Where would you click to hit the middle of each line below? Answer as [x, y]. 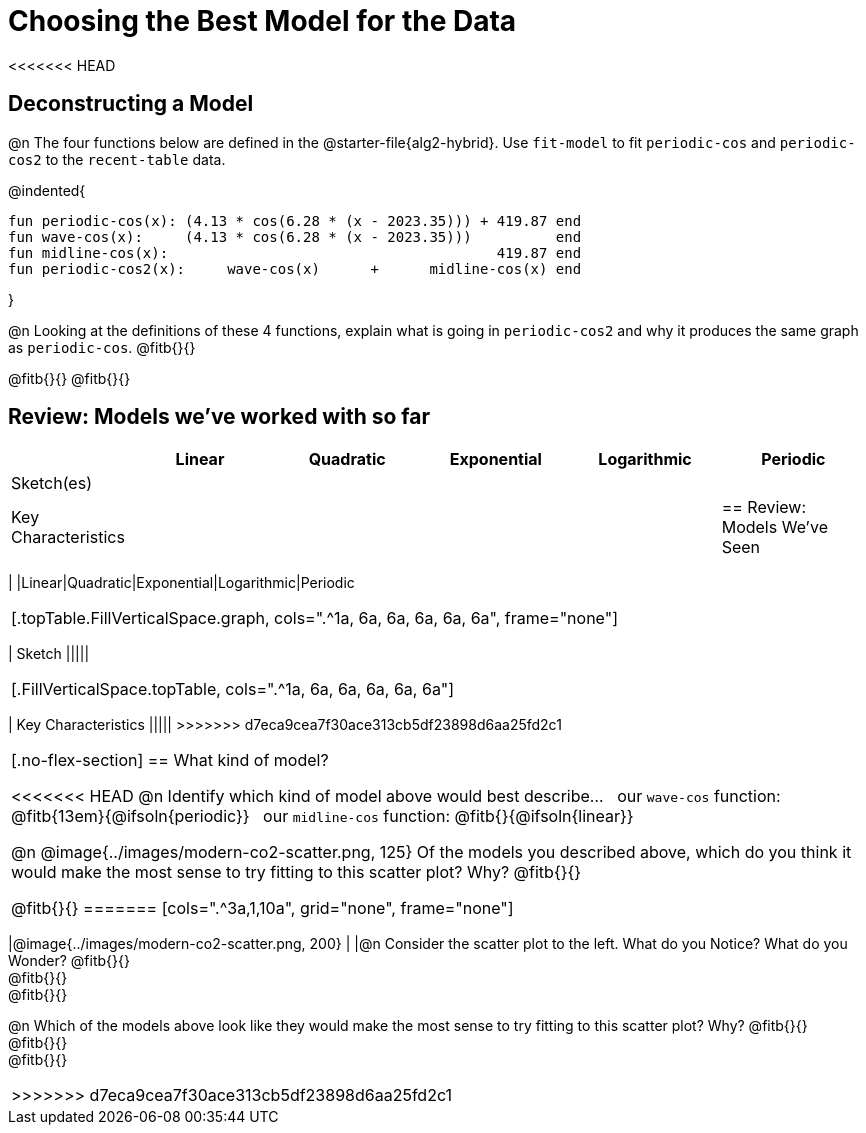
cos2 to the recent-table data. [117, 159]
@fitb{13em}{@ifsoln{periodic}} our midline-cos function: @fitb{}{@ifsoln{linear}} [322, 816]
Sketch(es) [51, 483]
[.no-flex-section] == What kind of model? [170, 760]
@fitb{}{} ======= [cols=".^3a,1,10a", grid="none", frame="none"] [262, 908]
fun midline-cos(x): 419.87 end [295, 252]
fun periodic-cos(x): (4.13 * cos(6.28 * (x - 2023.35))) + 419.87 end [295, 220]
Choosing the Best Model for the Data [262, 21]
